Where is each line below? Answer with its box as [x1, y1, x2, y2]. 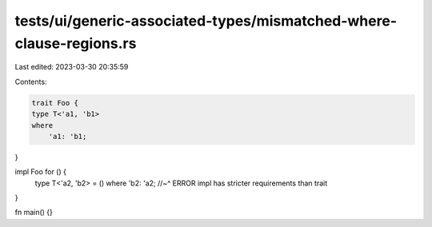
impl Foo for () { [14, 167, 67, 177]
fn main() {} [14, 208, 54, 217]
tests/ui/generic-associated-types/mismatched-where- [14, 12, 398, 30]
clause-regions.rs [14, 34, 137, 52]
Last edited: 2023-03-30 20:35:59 [14, 62, 129, 72]
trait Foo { [31, 98, 79, 107]
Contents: [14, 77, 47, 86]
